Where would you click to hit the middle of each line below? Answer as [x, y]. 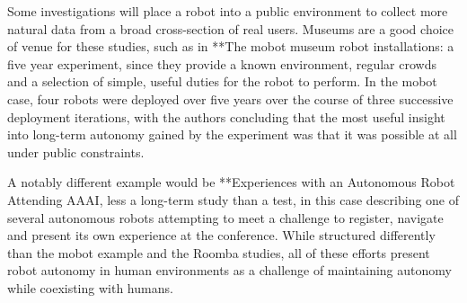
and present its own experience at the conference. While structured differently [221, 235]
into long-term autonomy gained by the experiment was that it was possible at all [232, 134]
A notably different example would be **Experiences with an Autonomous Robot [231, 182]
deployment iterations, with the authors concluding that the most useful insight [226, 116]
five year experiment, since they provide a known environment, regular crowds [222, 63]
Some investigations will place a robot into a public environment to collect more [228, 11]
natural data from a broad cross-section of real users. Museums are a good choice [230, 28]
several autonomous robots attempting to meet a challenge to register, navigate [225, 217]
